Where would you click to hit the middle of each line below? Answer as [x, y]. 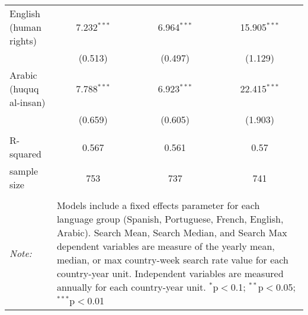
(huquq [24, 89]
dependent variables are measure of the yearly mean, [166, 246]
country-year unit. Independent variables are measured [170, 273]
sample [24, 171]
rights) [23, 41]
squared [25, 154]
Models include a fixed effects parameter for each [158, 205]
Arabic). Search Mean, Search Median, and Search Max [172, 232]
